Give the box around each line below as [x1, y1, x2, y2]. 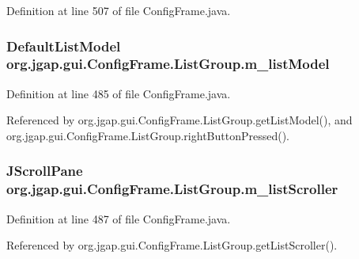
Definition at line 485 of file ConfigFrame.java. [6, 85, 231, 101]
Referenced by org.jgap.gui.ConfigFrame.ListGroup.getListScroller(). [6, 237, 338, 253]
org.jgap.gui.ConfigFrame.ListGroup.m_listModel [6, 54, 330, 74]
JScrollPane [6, 161, 83, 181]
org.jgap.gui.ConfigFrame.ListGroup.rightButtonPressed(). [6, 127, 290, 143]
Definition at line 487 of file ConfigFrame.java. [6, 210, 231, 227]
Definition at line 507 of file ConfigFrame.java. [6, 2, 231, 18]
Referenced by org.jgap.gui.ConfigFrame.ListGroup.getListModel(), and [6, 112, 353, 128]
